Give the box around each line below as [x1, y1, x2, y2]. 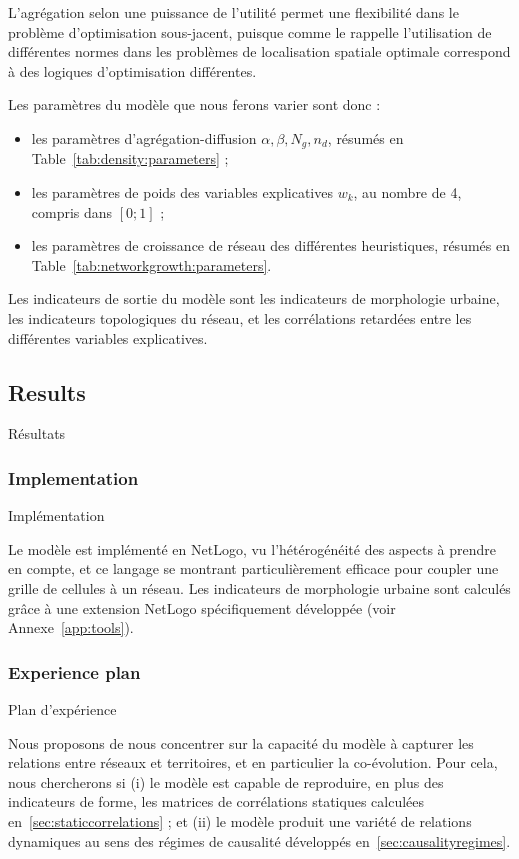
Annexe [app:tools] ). [8, 617, 134, 638]
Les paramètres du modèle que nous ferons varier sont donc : [8, 94, 381, 115]
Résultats [8, 423, 66, 444]
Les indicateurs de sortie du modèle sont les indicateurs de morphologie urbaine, [8, 288, 500, 309]
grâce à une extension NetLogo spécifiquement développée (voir [8, 597, 396, 618]
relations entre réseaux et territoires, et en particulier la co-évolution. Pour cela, [8, 752, 498, 773]
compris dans [31, 201, 113, 222]
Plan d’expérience [8, 698, 117, 719]
